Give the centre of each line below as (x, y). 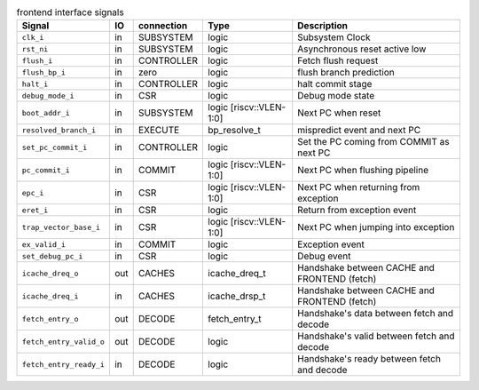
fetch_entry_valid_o (63, 342)
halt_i (35, 84)
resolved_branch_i (59, 130)
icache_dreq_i (50, 296)
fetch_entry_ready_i (63, 364)
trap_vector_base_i (61, 227)
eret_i (35, 210)
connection (163, 26)
